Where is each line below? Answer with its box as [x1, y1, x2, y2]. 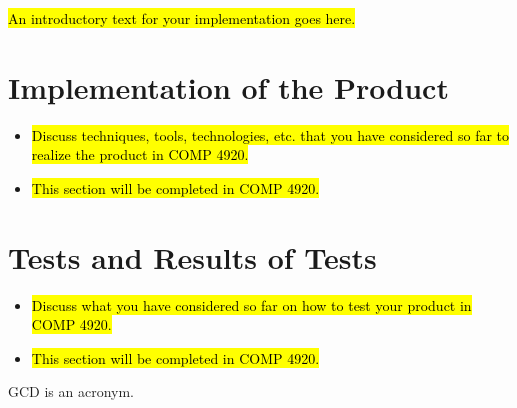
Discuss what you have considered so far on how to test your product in [31, 294, 472, 315]
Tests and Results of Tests [8, 236, 377, 277]
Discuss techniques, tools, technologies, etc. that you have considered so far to [31, 124, 510, 145]
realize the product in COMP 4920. [31, 144, 249, 165]
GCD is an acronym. [8, 381, 135, 402]
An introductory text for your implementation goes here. [8, 8, 356, 28]
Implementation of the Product [8, 66, 449, 107]
